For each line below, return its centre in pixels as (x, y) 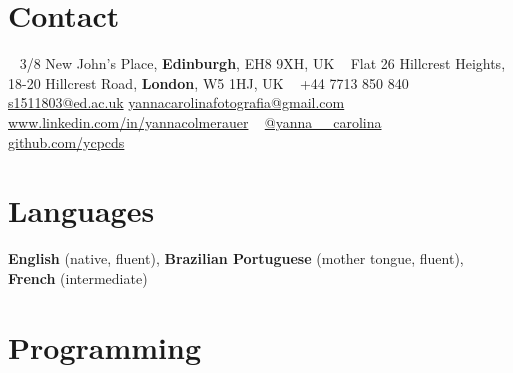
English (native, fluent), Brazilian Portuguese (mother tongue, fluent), (236, 258)
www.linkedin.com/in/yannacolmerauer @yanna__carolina (195, 121)
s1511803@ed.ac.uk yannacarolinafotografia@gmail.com (176, 102)
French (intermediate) (78, 277)
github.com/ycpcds (66, 141)
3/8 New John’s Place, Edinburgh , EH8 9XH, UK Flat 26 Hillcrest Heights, (262, 63)
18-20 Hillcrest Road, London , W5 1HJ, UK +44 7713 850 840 (208, 82)
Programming (104, 346)
